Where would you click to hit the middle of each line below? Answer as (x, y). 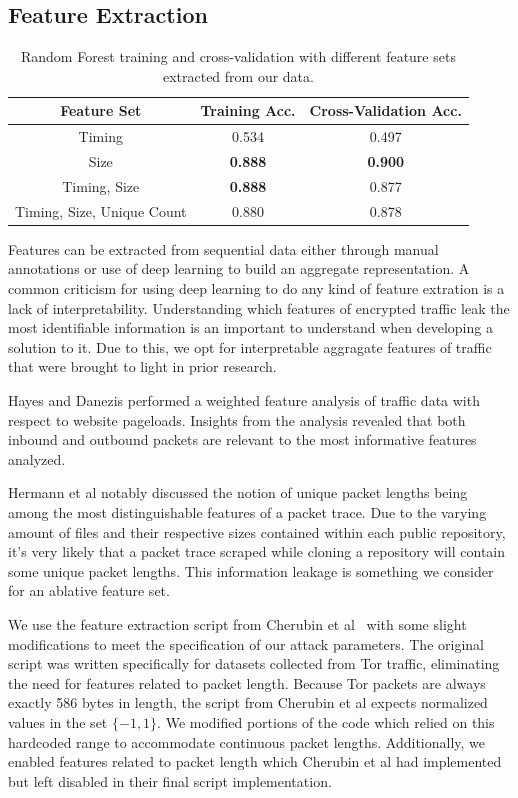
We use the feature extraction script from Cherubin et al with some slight (237, 623)
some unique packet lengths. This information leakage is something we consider (251, 570)
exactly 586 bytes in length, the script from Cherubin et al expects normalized (248, 702)
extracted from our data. (238, 75)
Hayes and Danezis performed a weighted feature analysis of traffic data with (244, 400)
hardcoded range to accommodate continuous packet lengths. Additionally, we (247, 741)
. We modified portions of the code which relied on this (326, 721)
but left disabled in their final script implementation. (170, 780)
